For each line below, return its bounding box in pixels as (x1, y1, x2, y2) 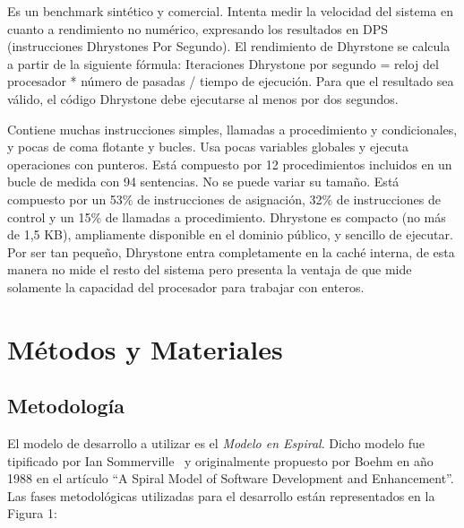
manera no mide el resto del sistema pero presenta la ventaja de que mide (7, 260, 412, 279)
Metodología (7, 392, 125, 420)
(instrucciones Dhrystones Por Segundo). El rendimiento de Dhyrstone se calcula (7, 37, 451, 56)
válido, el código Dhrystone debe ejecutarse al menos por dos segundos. (7, 89, 399, 108)
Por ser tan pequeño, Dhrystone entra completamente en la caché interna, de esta (7, 242, 455, 261)
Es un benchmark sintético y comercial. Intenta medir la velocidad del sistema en (7, 2, 453, 20)
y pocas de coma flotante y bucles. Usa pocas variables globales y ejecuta (7, 137, 409, 156)
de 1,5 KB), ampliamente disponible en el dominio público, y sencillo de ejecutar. (7, 225, 453, 244)
